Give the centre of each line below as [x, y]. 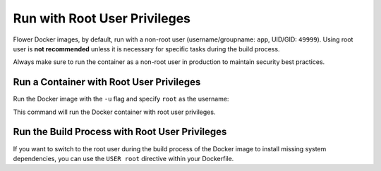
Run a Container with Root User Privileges [107, 82]
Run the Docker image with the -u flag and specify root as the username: [121, 99]
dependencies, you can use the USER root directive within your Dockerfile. [123, 158]
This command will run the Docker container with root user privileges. [114, 112]
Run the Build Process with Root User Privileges [120, 132]
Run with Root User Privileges [102, 18]
